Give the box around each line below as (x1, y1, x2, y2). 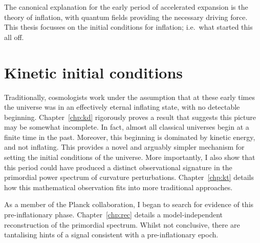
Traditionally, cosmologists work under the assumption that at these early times (4, 91, 255, 102)
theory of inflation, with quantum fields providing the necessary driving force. (4, 11, 248, 22)
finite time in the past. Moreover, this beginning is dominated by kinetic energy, (4, 131, 255, 142)
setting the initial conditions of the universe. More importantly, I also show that (4, 152, 255, 163)
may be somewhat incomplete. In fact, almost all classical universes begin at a (4, 121, 249, 132)
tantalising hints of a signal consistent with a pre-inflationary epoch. (4, 229, 219, 240)
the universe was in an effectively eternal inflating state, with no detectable (4, 102, 240, 112)
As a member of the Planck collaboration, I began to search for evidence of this (4, 199, 254, 210)
